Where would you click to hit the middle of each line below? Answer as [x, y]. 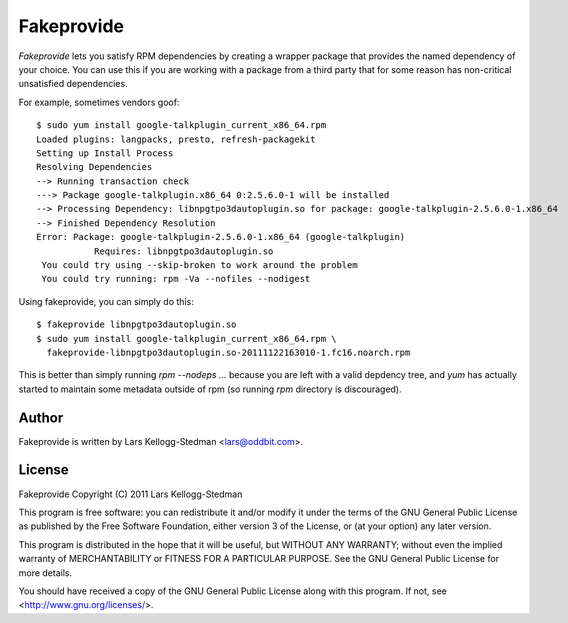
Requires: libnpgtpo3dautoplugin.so [183, 251]
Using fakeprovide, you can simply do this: [106, 301]
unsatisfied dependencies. [73, 84]
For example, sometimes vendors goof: [99, 102]
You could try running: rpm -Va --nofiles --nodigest [176, 279]
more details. [45, 572]
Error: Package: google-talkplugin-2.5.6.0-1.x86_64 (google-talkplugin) [221, 237]
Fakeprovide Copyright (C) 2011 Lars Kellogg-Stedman [130, 494]
